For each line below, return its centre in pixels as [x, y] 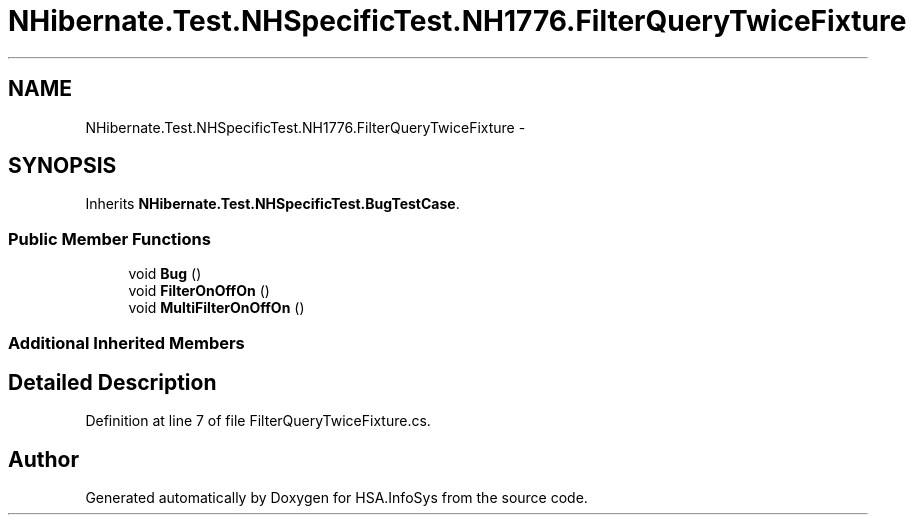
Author [43, 459]
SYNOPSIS [62, 166]
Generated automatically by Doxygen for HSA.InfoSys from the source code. [336, 498]
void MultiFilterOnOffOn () [216, 308]
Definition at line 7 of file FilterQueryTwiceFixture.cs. [258, 421]
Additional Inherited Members [126, 342]
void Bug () [165, 274]
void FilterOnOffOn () [199, 291]
